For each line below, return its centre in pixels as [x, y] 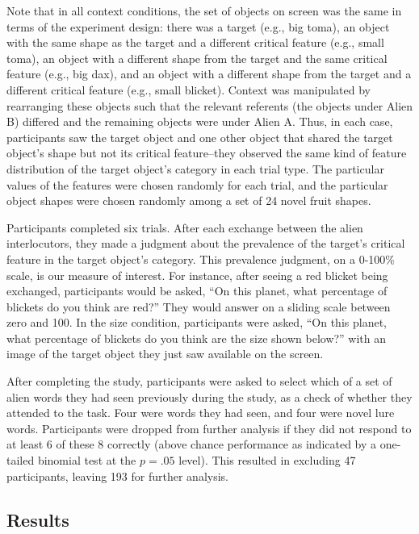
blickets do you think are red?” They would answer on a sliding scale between [199, 306]
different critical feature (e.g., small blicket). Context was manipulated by [189, 89]
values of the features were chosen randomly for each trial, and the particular [197, 184]
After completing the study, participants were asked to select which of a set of [199, 381]
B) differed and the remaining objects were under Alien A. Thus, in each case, [200, 121]
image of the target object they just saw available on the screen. [165, 354]
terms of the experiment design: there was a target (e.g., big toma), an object [198, 26]
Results [38, 519]
